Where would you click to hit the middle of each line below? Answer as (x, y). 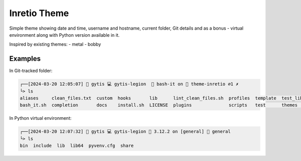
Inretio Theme (39, 13)
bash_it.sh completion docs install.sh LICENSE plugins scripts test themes (159, 105)
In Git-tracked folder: (31, 71)
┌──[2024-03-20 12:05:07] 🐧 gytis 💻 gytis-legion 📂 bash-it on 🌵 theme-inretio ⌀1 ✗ (129, 84)
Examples (25, 59)
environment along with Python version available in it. (64, 35)
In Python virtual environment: (40, 118)
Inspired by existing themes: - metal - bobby (55, 44)
